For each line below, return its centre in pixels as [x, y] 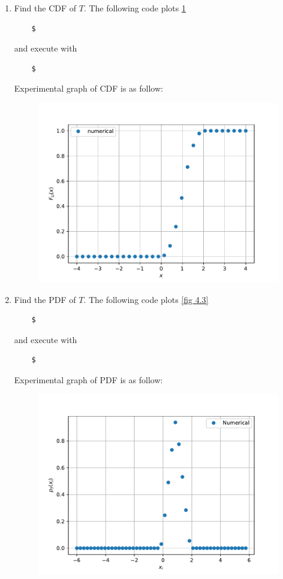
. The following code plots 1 [135, 8]
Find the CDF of [45, 8]
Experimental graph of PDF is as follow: [88, 380]
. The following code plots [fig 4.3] [146, 299]
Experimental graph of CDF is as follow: [88, 88]
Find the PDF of [45, 299]
